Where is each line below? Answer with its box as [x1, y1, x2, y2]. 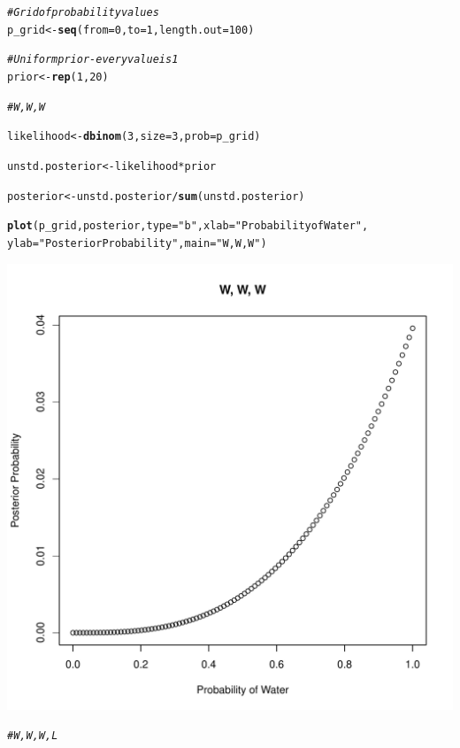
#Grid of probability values [7, 6, 159, 19]
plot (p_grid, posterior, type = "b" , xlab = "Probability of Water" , [7, 220, 369, 233]
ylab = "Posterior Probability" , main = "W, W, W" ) [7, 236, 267, 250]
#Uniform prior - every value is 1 [7, 53, 179, 66]
